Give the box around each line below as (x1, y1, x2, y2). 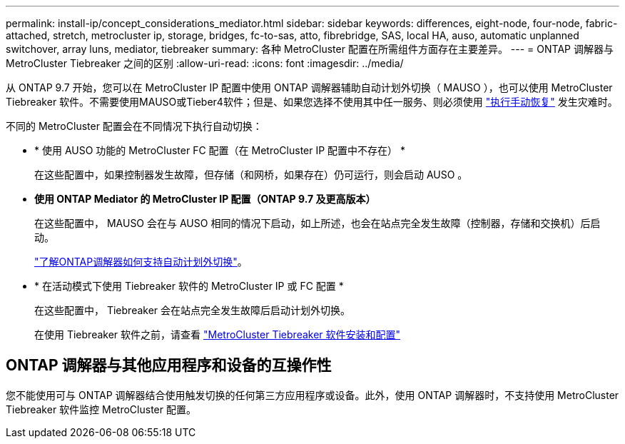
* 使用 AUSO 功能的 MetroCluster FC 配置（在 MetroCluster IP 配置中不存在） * (34, 144, 406, 156)
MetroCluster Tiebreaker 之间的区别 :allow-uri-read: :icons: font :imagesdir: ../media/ (6, 57, 404, 69)
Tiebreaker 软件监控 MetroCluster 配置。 (6, 403, 196, 415)
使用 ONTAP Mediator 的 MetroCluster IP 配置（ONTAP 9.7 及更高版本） (34, 193, 376, 205)
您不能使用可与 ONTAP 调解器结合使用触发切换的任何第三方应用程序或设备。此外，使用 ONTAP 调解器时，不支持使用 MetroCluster (6, 388, 619, 401)
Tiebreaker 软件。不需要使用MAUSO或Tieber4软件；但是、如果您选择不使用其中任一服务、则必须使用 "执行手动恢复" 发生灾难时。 (6, 96, 618, 108)
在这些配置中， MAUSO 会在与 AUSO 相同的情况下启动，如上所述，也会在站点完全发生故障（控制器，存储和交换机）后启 (34, 217, 601, 229)
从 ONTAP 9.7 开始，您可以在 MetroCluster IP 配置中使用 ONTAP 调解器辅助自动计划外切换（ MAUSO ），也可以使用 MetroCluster (6, 81, 613, 94)
